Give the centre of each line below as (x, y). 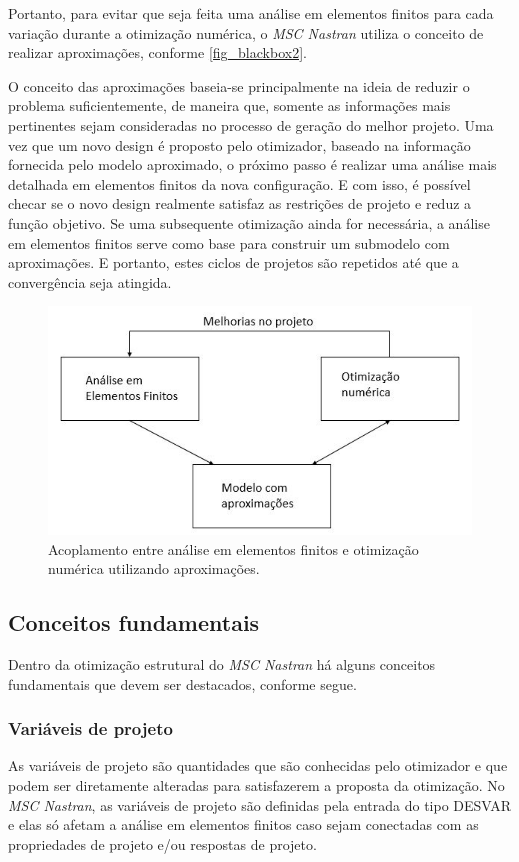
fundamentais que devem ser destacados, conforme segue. (182, 683)
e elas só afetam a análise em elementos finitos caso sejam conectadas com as (243, 824)
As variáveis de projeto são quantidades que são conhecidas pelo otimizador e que (258, 765)
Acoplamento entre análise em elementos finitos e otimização (233, 548)
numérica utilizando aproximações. (154, 568)
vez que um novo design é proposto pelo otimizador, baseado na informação (239, 144)
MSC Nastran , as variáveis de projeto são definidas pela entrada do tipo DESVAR (260, 804)
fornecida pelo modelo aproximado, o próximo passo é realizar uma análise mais (252, 164)
